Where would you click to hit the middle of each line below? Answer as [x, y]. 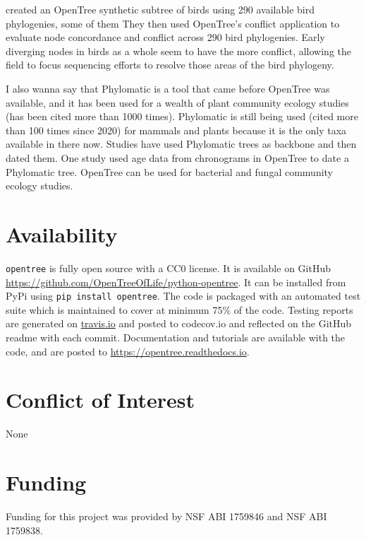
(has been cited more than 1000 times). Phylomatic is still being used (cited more [182, 116]
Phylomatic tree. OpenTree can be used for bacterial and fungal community [170, 171]
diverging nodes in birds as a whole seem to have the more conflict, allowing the [178, 51]
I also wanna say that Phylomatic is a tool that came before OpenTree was [168, 88]
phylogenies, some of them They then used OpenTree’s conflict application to [173, 23]
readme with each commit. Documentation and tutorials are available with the [176, 337]
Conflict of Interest [100, 400]
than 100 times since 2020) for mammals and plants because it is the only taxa [176, 130]
